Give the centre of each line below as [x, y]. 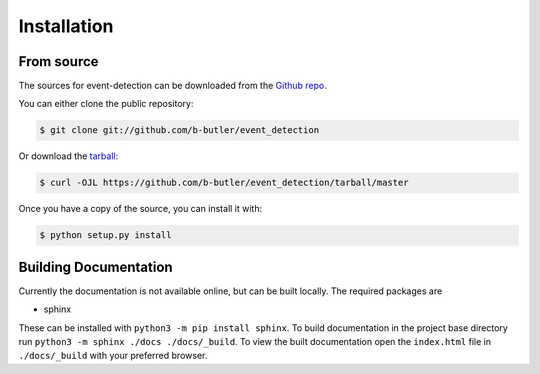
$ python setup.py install [105, 235]
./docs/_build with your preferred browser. [113, 356]
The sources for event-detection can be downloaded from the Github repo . [172, 86]
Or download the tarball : [68, 156]
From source [58, 61]
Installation [66, 26]
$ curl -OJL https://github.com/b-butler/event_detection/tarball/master [224, 183]
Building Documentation [96, 266]
